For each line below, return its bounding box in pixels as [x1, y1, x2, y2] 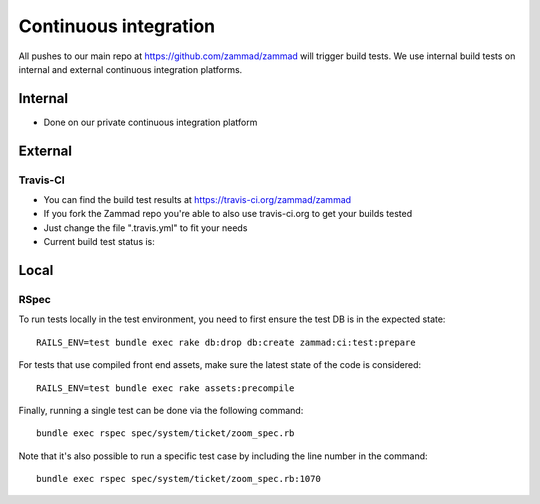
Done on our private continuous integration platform [43, 116, 258, 128]
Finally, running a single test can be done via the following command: [18, 404, 304, 416]
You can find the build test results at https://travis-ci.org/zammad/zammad [43, 194, 352, 205]
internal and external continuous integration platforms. [18, 63, 243, 75]
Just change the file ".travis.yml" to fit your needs [43, 221, 248, 234]
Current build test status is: [43, 236, 155, 248]
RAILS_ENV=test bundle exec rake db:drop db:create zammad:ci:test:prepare [36, 336, 416, 348]
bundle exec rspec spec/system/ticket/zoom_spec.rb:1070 [36, 473, 322, 485]
